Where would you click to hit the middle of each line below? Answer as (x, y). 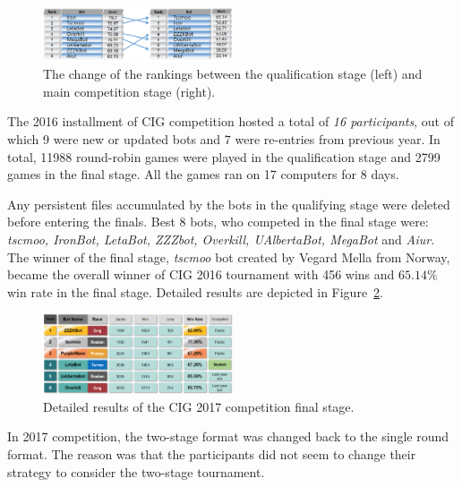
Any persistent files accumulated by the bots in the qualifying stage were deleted (229, 204)
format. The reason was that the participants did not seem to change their (212, 453)
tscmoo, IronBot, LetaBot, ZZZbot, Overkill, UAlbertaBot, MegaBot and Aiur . (221, 239)
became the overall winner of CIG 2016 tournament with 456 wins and (201, 274)
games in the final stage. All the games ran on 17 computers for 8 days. (203, 174)
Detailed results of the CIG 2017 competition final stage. (199, 406)
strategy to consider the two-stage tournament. (136, 471)
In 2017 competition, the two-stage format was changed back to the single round (228, 436)
